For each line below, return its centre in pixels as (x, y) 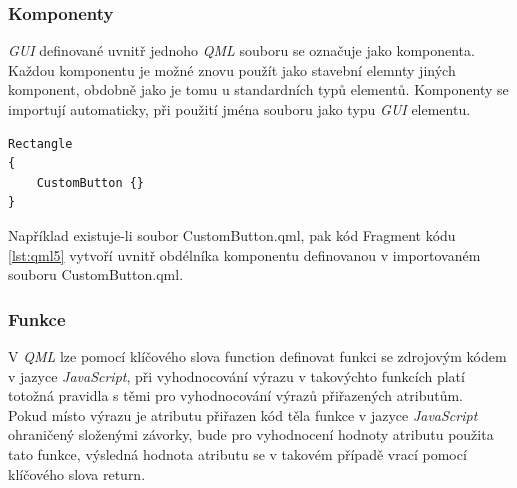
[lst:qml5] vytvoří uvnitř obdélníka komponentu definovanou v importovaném (244, 254)
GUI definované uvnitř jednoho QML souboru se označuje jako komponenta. (241, 50)
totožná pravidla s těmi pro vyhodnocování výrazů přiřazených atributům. (235, 395)
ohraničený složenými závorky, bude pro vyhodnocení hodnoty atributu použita (251, 434)
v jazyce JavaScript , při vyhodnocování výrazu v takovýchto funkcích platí (236, 375)
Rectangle (40, 143)
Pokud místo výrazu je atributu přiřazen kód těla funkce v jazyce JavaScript (243, 414)
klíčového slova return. (77, 473)
